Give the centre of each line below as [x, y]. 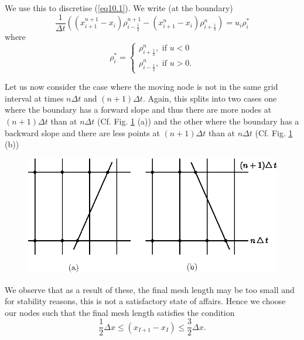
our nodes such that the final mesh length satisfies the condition [120, 312]
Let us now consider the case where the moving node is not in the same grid [141, 87]
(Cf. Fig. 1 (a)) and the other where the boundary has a [198, 121]
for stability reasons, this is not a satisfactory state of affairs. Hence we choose [145, 301]
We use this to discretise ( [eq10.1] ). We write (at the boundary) [119, 8]
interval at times [34, 98]
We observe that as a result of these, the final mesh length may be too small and [150, 289]
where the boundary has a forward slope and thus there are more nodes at [138, 110]
